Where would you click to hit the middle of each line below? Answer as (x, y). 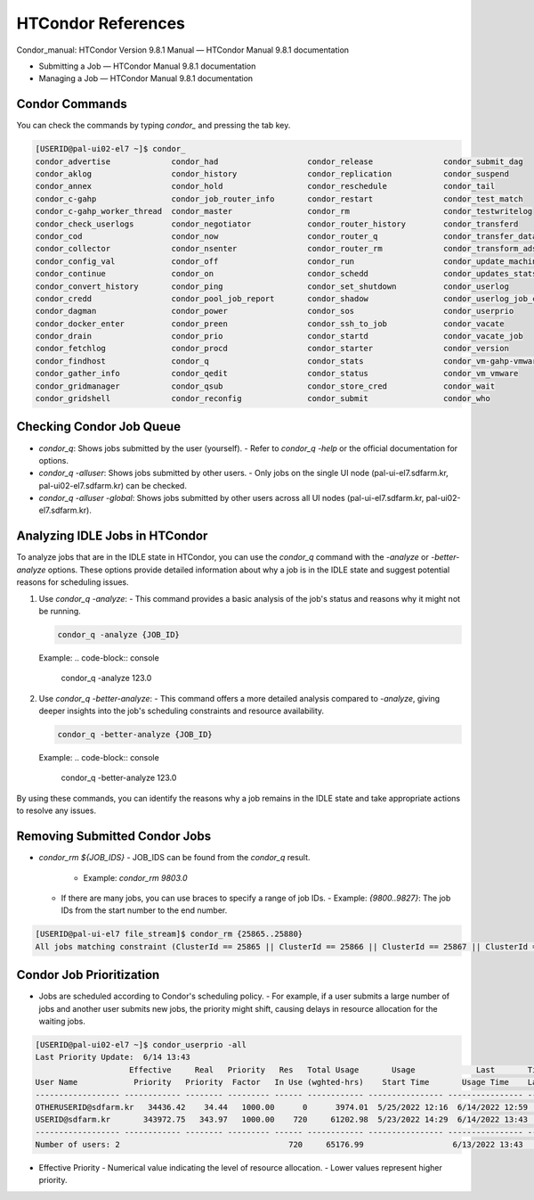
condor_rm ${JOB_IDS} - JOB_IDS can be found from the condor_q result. (174, 858)
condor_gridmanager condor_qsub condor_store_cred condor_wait (265, 386)
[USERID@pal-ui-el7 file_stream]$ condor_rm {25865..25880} (169, 934)
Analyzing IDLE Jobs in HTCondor (112, 536)
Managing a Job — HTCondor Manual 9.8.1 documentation (146, 78)
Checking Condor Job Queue (99, 427)
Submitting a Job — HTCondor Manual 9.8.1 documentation (147, 66)
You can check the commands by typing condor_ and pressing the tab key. (154, 126)
